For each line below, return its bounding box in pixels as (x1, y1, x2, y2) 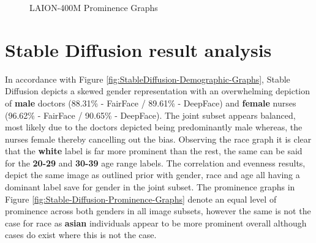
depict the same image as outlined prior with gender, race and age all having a (5, 168, 300, 181)
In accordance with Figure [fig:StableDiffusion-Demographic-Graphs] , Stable (5, 72, 290, 85)
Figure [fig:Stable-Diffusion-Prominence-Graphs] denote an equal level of (5, 192, 277, 205)
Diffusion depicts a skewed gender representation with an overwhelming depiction (5, 84, 310, 97)
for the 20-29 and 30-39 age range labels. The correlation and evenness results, (5, 156, 306, 169)
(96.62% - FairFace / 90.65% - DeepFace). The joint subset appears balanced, (5, 108, 296, 121)
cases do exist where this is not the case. (5, 228, 157, 241)
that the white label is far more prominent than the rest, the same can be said (5, 144, 303, 157)
